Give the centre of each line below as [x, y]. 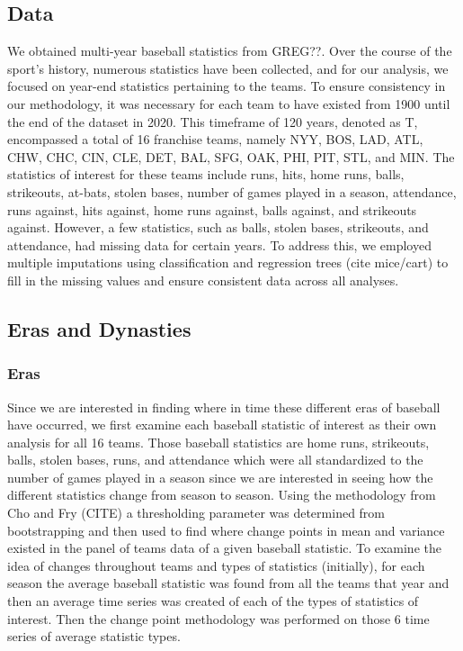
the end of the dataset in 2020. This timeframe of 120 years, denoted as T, [213, 121]
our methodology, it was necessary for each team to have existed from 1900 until [229, 103]
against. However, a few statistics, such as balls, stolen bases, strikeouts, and [218, 227]
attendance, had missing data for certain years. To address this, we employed [219, 244]
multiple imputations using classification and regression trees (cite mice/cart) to [228, 262]
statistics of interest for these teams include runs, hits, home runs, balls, [206, 174]
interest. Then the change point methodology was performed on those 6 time [218, 618]
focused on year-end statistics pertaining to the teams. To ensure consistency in [227, 86]
